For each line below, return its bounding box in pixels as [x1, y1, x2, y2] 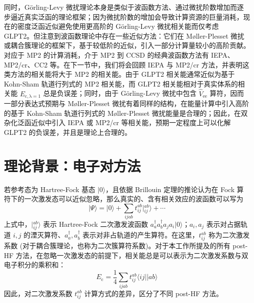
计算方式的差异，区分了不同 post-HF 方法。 [84, 288, 223, 298]
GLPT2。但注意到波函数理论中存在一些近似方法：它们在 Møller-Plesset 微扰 [4, 30, 245, 41]
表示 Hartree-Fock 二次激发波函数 [43, 219, 148, 229]
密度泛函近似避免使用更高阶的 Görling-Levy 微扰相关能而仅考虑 [17, 21, 219, 31]
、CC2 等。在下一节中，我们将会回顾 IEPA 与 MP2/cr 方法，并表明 [27, 59, 243, 69]
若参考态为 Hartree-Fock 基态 [4, 184, 95, 194]
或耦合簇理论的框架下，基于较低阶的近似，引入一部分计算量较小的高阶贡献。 [4, 40, 250, 50]
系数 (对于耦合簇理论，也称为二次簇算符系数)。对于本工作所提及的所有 [4, 240, 231, 250]
